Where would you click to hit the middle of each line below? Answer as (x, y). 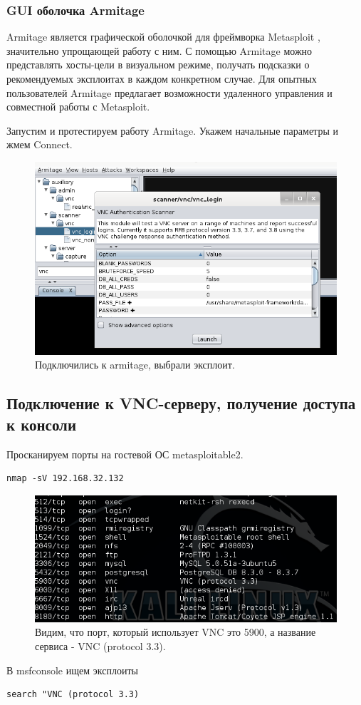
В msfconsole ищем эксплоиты (72, 670)
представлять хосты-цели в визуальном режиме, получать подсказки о (158, 65)
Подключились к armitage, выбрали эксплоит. (135, 365)
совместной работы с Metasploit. (78, 107)
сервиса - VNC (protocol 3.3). (100, 645)
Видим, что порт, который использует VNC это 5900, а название (176, 632)
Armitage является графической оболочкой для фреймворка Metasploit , (163, 37)
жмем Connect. (40, 144)
